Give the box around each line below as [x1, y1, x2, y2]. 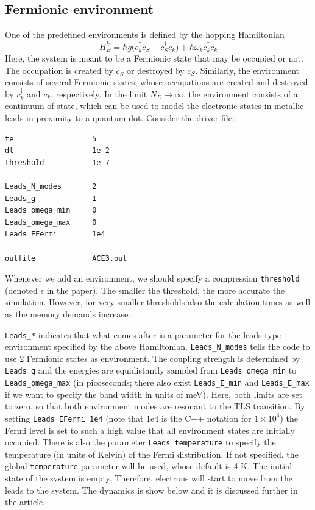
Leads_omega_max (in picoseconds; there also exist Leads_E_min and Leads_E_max [5, 376, 310, 389]
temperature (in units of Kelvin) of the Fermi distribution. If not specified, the [5, 447, 299, 460]
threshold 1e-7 [5, 158, 110, 167]
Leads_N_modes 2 [5, 182, 97, 191]
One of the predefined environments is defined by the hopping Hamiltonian [5, 28, 285, 41]
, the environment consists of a [183, 87, 298, 100]
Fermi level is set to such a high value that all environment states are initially [5, 423, 295, 436]
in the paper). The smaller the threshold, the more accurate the [46, 283, 285, 296]
